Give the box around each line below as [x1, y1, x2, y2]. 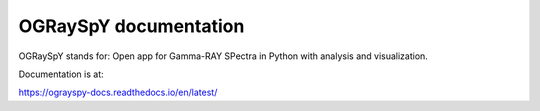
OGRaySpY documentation [18, 15, 245, 37]
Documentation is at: [18, 68, 104, 80]
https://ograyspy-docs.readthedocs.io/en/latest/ [18, 86, 218, 99]
